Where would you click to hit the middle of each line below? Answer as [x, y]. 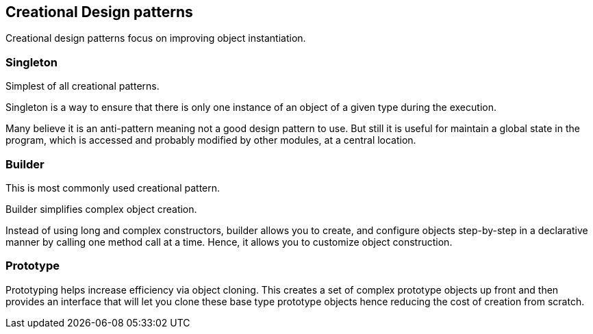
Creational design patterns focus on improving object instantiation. [156, 38]
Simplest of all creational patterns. [83, 86]
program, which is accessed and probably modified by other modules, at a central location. [211, 140]
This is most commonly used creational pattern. [113, 188]
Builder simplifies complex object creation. [101, 209]
